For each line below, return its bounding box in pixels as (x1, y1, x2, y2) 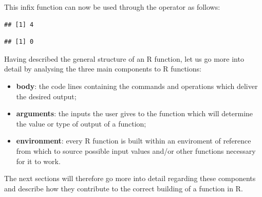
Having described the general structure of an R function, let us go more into (4, 53, 244, 64)
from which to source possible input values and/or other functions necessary (16, 145, 256, 156)
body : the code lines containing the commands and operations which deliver (16, 80, 258, 91)
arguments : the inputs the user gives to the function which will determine (16, 108, 253, 119)
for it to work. (16, 155, 61, 166)
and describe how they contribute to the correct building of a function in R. (4, 183, 243, 193)
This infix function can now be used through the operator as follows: (4, 2, 220, 12)
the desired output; (16, 91, 77, 101)
